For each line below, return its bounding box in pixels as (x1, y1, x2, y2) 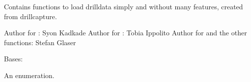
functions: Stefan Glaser (4, 37, 76, 47)
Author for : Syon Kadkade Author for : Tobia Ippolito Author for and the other (4, 27, 247, 38)
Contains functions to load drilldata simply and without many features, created (4, 1, 243, 11)
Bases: (4, 54, 23, 64)
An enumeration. (4, 70, 55, 80)
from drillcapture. (4, 11, 57, 21)
